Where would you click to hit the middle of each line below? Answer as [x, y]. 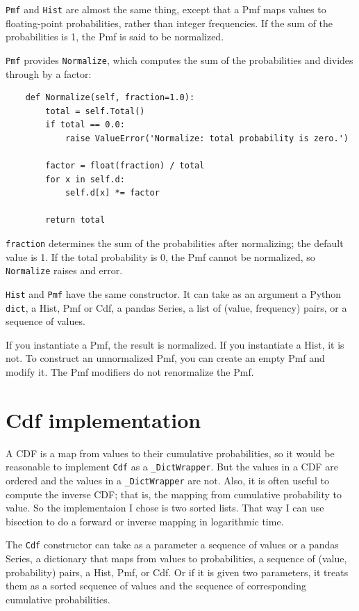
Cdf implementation [103, 419]
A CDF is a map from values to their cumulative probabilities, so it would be [170, 453]
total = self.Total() [95, 111]
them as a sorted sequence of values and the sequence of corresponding [156, 586]
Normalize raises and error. [64, 270]
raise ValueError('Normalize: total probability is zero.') [207, 138]
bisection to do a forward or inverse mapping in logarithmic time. [145, 521]
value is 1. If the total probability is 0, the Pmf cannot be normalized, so [160, 256]
